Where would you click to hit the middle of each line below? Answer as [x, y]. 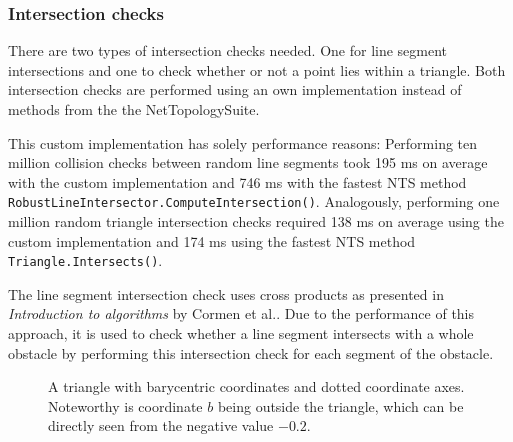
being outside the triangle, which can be [340, 405]
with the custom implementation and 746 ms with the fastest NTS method [237, 181]
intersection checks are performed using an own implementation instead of [235, 89]
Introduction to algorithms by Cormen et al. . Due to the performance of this [241, 313]
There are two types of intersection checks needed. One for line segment [228, 50]
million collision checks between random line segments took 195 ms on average [248, 162]
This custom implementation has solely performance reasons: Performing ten [243, 142]
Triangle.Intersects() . [85, 260]
